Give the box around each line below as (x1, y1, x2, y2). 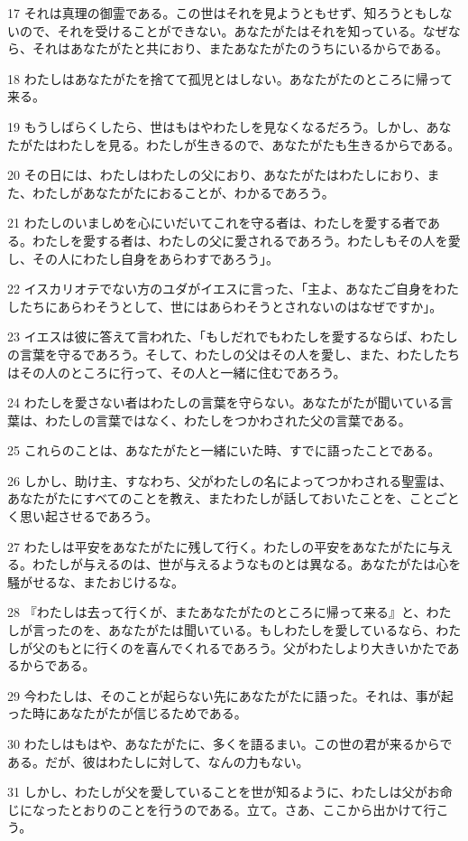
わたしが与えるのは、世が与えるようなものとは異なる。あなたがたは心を (32, 555, 462, 574)
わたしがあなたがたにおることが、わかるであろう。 (32, 182, 335, 201)
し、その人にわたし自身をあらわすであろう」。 (7, 248, 279, 267)
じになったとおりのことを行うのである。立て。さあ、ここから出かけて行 (7, 799, 436, 818)
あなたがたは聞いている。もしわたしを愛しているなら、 (107, 621, 436, 640)
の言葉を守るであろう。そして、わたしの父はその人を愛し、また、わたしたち (7, 344, 460, 363)
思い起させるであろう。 (19, 507, 159, 526)
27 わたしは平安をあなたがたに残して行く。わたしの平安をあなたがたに (7, 537, 428, 556)
